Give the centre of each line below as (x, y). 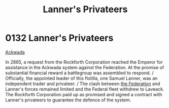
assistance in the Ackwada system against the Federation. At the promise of (85, 67)
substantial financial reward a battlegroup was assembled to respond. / (79, 73)
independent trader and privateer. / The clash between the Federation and (83, 84)
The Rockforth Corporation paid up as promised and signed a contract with (84, 94)
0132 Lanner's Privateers (59, 38)
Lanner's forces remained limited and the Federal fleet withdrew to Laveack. (85, 89)
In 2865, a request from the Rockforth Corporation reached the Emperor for (84, 62)
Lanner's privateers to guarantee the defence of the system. (68, 100)
